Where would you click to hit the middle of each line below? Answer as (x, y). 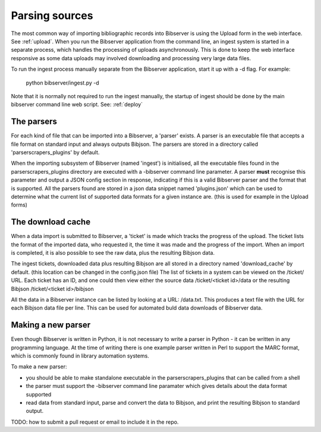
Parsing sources (52, 15)
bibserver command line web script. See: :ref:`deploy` (77, 105)
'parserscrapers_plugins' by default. (55, 152)
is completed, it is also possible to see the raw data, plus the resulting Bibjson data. (113, 253)
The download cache (51, 222)
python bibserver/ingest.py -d (62, 83)
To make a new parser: (39, 367)
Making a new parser (51, 325)
